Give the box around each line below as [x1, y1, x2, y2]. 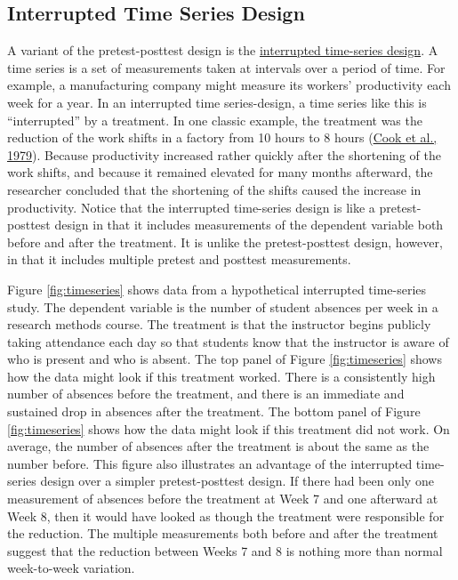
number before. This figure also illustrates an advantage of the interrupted [7, 454, 413, 472]
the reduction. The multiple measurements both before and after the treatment [7, 524, 438, 543]
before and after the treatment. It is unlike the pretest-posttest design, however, [7, 232, 443, 251]
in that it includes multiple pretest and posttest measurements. [7, 250, 351, 269]
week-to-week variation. [7, 559, 135, 577]
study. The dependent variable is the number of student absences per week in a [7, 297, 438, 316]
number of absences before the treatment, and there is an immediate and [7, 384, 405, 403]
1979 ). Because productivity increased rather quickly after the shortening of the [7, 145, 441, 164]
